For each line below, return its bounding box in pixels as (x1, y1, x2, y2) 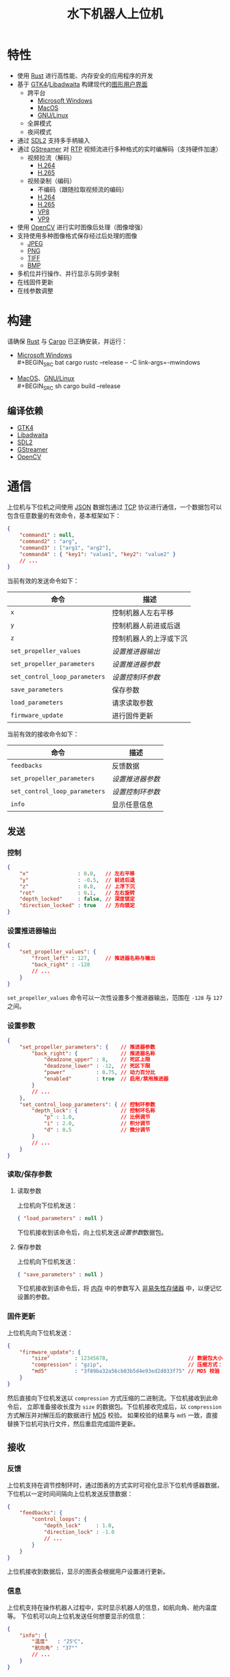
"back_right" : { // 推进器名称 (31, 1050, 155, 1057)
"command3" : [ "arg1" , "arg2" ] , (19, 544, 112, 551)
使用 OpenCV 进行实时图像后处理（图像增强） (16, 223, 147, 231)
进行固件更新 (112, 711, 153, 721)
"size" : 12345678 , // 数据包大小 (31, 1355, 223, 1362)
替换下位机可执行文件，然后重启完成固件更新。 (7, 1419, 139, 1428)
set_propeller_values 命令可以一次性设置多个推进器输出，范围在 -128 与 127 (7, 994, 223, 1002)
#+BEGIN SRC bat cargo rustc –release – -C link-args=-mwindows (16, 358, 201, 368)
